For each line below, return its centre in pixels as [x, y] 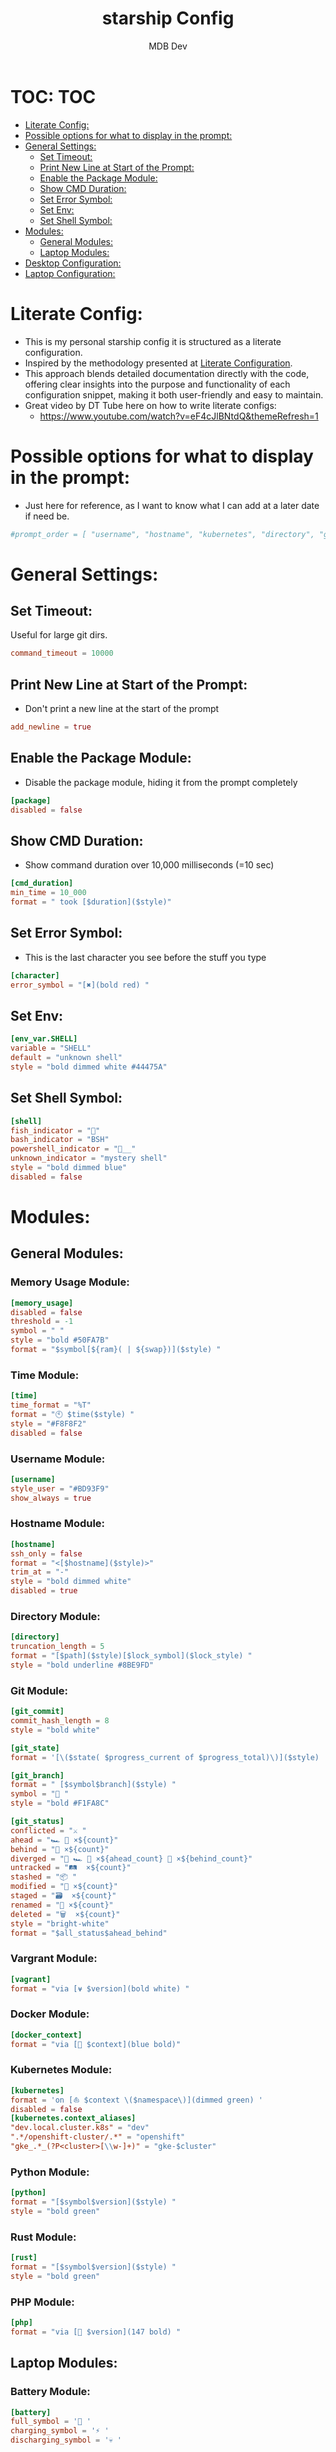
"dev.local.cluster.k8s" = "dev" [80, 2128]
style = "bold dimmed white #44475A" [89, 1067]
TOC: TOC [53, 96]
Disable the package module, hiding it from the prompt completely [161, 782]
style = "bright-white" [60, 1923]
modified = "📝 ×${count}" [64, 1887]
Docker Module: [50, 2014]
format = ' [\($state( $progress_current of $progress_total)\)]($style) [165, 1757]
